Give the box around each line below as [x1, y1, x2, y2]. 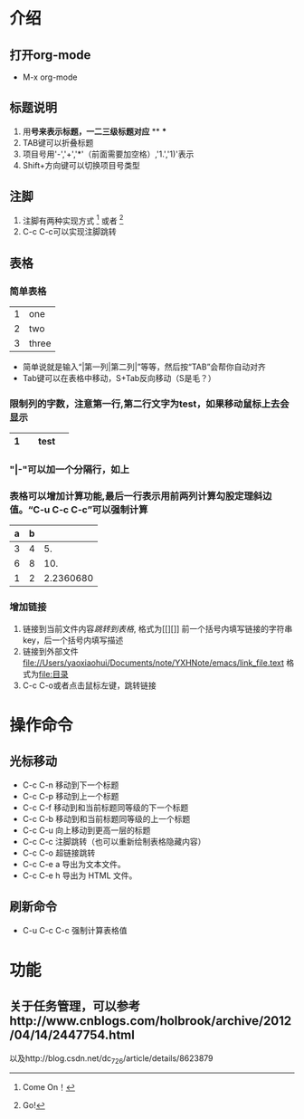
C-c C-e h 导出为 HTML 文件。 [22, 870, 138, 881]
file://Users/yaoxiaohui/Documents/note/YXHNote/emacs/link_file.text [22, 657, 285, 668]
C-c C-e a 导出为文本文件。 [22, 858, 126, 869]
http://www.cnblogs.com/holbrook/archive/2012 [9, 1013, 292, 1028]
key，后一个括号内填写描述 [22, 635, 124, 646]
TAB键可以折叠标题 [22, 137, 94, 148]
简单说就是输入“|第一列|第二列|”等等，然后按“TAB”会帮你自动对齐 [22, 361, 267, 372]
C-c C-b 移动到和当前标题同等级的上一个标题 [22, 813, 191, 824]
